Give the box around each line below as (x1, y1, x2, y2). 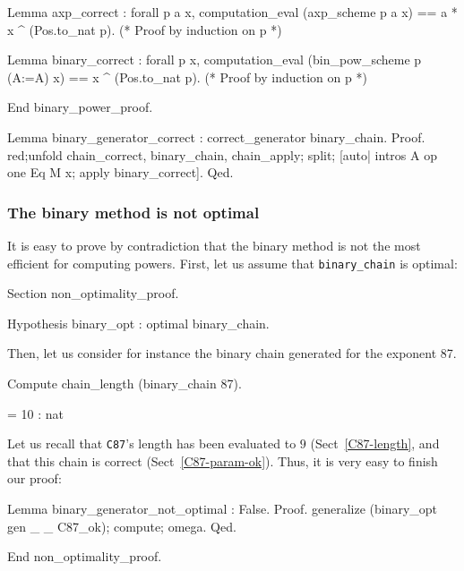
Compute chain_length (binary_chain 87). (7, 374, 242, 392)
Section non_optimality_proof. (7, 284, 179, 303)
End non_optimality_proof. (7, 547, 162, 566)
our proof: (7, 469, 62, 488)
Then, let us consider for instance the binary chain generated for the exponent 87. (7, 344, 457, 362)
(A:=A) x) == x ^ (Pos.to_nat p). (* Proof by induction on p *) (7, 67, 367, 86)
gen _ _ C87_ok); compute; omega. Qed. (7, 516, 236, 535)
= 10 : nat (7, 404, 64, 422)
